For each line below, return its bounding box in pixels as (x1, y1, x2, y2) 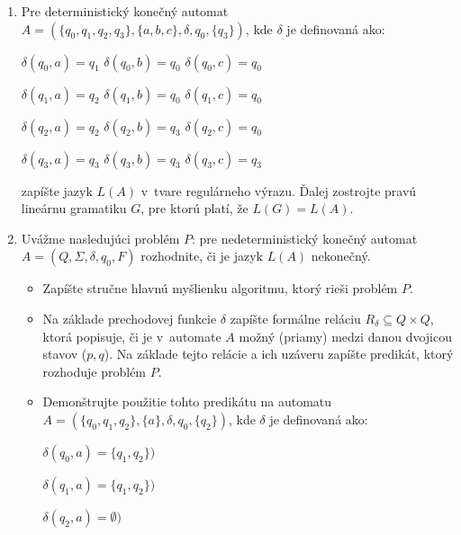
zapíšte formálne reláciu (230, 308, 361, 327)
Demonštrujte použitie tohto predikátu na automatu (42, 392, 332, 411)
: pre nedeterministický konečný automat (191, 228, 418, 247)
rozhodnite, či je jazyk (140, 246, 263, 265)
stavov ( (42, 344, 87, 363)
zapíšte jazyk (21, 181, 93, 200)
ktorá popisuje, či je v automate (42, 326, 221, 345)
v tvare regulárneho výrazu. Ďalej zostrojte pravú (140, 181, 417, 200)
